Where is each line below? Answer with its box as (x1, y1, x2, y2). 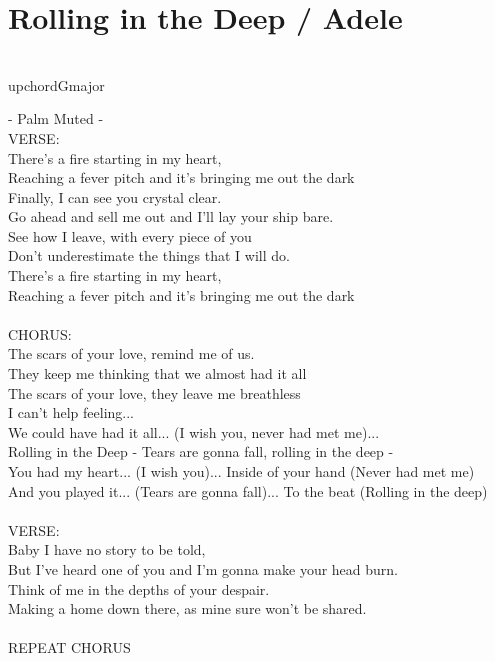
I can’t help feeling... (8, 402, 135, 423)
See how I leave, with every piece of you (8, 225, 252, 246)
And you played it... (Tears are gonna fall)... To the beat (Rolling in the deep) (8, 480, 488, 501)
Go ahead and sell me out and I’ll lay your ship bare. (8, 206, 334, 227)
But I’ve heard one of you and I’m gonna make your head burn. (8, 558, 398, 579)
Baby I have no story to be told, (8, 539, 206, 560)
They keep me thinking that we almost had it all (8, 363, 307, 384)
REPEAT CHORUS (8, 637, 131, 658)
